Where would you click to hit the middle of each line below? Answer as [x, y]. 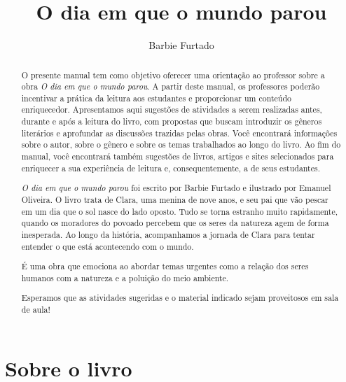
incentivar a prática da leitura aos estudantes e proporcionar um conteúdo [156, 98]
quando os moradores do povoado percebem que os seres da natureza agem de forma [175, 223]
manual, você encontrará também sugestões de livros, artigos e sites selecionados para [178, 156]
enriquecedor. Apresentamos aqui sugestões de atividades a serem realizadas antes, [172, 109]
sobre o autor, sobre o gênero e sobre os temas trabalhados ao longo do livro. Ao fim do [181, 144]
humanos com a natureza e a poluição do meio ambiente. [125, 277]
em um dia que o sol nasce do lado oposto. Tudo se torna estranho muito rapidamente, [180, 211]
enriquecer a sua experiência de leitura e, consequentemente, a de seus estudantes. [171, 168]
